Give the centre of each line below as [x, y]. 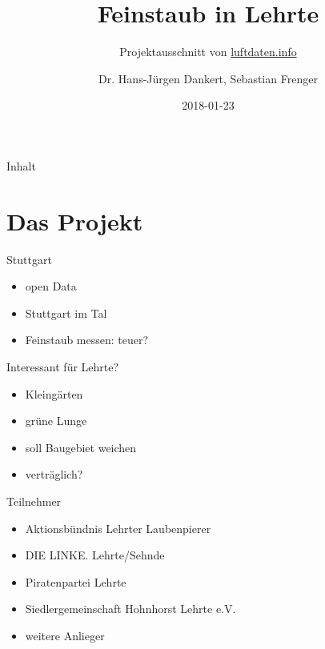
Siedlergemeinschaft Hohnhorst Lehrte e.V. [130, 609]
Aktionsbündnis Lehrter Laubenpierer [118, 528]
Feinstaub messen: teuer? [87, 340]
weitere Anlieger [65, 635]
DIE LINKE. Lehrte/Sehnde [95, 555]
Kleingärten [54, 393]
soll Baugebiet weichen [81, 447]
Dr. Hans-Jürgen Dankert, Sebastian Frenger [208, 78]
